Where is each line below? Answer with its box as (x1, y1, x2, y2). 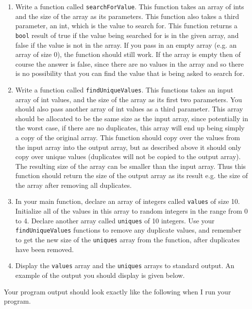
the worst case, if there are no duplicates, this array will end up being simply (15, 123, 245, 133)
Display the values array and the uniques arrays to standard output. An (15, 260, 235, 271)
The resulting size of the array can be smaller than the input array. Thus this (15, 161, 246, 171)
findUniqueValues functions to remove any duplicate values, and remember (15, 225, 241, 235)
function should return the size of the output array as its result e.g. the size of (15, 170, 248, 181)
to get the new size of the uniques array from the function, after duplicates (15, 235, 240, 245)
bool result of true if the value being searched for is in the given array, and (15, 30, 239, 40)
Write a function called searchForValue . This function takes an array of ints (15, 1, 244, 11)
